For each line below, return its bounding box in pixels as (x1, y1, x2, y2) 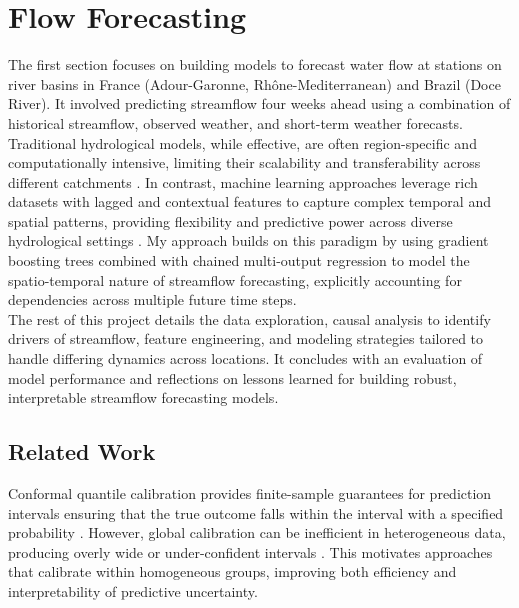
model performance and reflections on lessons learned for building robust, (8, 367, 457, 388)
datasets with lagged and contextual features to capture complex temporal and (8, 191, 491, 212)
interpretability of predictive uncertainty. (8, 580, 258, 601)
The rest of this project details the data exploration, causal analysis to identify (8, 308, 491, 329)
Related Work (8, 436, 156, 467)
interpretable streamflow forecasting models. (8, 387, 279, 408)
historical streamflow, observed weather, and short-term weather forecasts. (8, 112, 463, 133)
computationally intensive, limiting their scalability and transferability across (8, 152, 481, 173)
